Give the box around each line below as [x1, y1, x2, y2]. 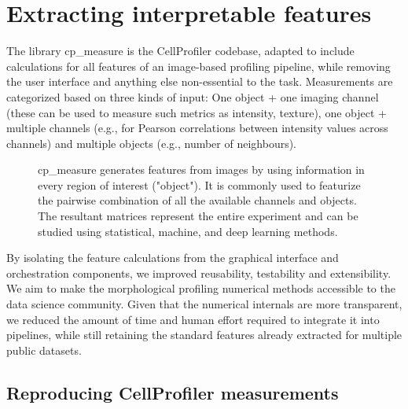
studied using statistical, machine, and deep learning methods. [38, 223, 338, 239]
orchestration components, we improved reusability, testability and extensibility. [6, 264, 391, 281]
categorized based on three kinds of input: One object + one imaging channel [6, 88, 379, 105]
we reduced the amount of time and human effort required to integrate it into [6, 311, 380, 327]
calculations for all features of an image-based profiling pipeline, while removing [6, 57, 391, 74]
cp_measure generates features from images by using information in [38, 161, 365, 178]
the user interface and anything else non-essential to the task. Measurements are [6, 73, 393, 90]
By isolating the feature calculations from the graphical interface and [6, 249, 339, 266]
